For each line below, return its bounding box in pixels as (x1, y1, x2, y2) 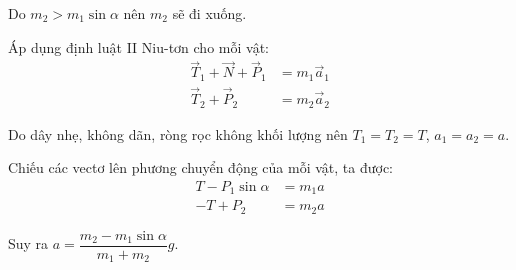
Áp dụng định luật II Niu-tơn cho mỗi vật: (8, 36, 269, 57)
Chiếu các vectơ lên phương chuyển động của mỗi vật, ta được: (8, 157, 393, 178)
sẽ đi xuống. (172, 3, 247, 23)
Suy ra (8, 233, 49, 254)
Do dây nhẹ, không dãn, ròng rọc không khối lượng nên (8, 123, 348, 144)
